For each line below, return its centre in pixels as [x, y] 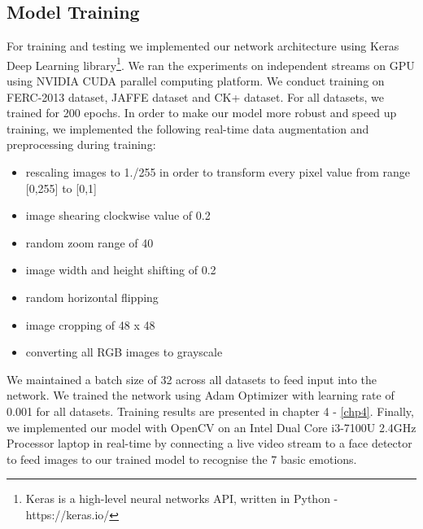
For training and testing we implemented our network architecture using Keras [203, 46]
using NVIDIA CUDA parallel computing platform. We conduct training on [196, 81]
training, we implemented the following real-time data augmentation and [188, 128]
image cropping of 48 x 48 [90, 324]
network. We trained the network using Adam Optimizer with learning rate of [201, 395]
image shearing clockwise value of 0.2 [118, 215]
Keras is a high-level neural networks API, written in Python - [182, 498]
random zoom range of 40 [89, 242]
